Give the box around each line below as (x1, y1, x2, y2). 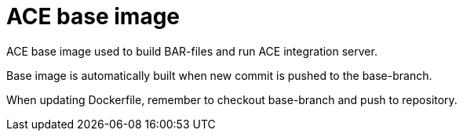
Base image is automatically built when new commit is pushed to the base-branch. (6, 68, 432, 82)
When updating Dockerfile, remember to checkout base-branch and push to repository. (6, 92, 458, 106)
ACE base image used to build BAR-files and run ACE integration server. (6, 44, 377, 58)
